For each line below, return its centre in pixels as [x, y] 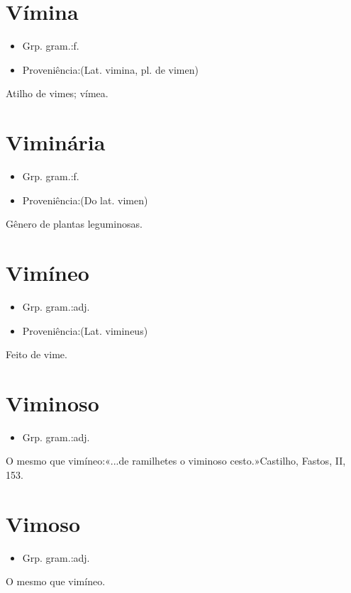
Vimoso [43, 523]
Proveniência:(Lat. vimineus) [85, 330]
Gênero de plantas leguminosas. [74, 224]
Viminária [56, 142]
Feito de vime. [37, 354]
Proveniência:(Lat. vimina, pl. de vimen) [110, 69]
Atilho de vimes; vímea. [57, 93]
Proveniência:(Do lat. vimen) [85, 200]
